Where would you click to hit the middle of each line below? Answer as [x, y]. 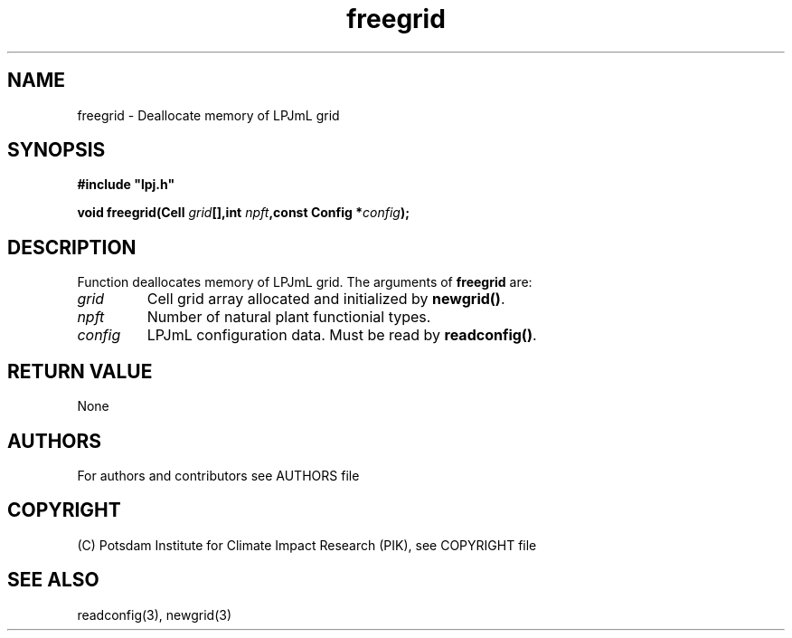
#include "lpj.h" [126, 185]
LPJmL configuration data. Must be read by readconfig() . [342, 335]
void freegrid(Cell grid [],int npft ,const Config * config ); [243, 213]
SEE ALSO [53, 580]
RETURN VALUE [80, 371]
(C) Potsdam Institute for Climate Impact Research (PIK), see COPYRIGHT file [307, 545]
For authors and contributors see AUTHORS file [218, 475]
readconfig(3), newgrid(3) [155, 614]
